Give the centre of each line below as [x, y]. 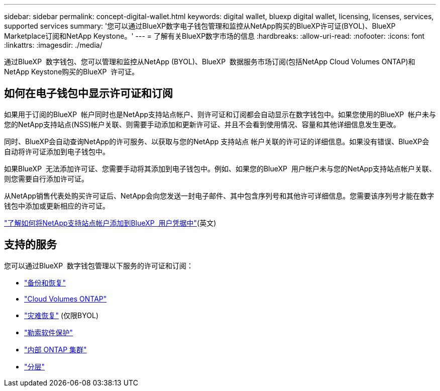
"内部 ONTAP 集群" [56, 349]
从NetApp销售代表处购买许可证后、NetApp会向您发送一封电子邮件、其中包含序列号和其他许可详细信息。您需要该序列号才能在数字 [219, 195]
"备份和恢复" [45, 282]
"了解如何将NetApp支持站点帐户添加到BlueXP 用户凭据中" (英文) [110, 223]
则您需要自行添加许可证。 [46, 178]
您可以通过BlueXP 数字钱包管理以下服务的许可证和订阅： [99, 265]
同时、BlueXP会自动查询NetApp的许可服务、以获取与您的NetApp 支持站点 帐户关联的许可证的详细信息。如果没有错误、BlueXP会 [217, 141]
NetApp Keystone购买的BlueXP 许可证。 [72, 72]
